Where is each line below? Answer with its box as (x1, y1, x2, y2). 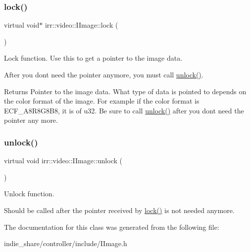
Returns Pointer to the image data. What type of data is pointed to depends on (4, 86, 247, 96)
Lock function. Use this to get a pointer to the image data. (4, 53, 183, 63)
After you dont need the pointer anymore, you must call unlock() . (4, 70, 203, 79)
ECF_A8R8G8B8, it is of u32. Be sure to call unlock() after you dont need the (4, 105, 244, 115)
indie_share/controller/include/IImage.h (4, 238, 127, 249)
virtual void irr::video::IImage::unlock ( (4, 155, 122, 166)
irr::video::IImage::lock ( (45, 20, 118, 30)
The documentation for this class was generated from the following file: (4, 221, 219, 232)
